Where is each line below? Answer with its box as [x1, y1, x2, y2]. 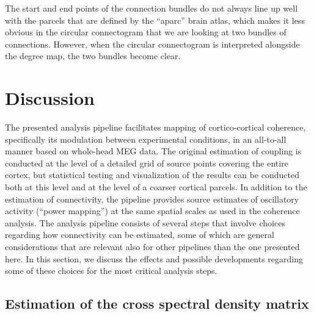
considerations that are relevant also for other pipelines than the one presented [5, 240, 300, 253]
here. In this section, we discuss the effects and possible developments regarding [5, 252, 304, 265]
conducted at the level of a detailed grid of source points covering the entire [5, 156, 288, 169]
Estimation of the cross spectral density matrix [5, 294, 309, 313]
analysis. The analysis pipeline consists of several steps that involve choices [5, 216, 285, 229]
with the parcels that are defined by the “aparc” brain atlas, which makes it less [5, 13, 305, 26]
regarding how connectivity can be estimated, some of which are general [5, 228, 274, 241]
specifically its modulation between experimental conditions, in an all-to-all [5, 132, 287, 145]
